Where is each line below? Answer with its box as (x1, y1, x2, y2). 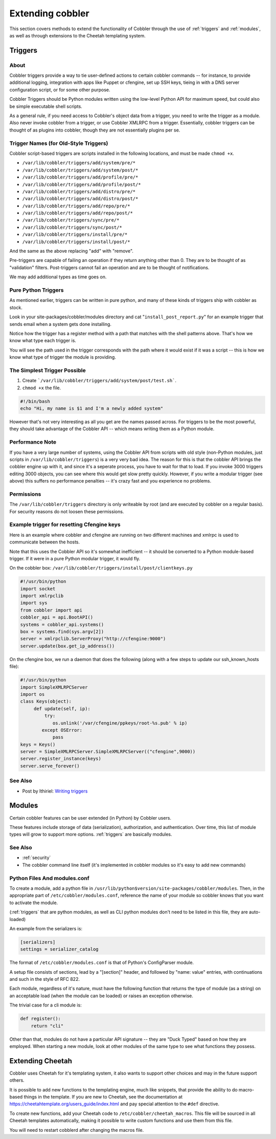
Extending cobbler (9, 8, 89, 19)
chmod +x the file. (22, 384, 61, 391)
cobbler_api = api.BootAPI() (20, 615, 94, 620)
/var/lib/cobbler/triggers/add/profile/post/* (22, 182, 141, 187)
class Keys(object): (20, 698, 72, 705)
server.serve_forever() (20, 763, 80, 769)
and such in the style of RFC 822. (9, 976, 80, 982)
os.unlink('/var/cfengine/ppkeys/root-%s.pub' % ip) (52, 720, 188, 726)
